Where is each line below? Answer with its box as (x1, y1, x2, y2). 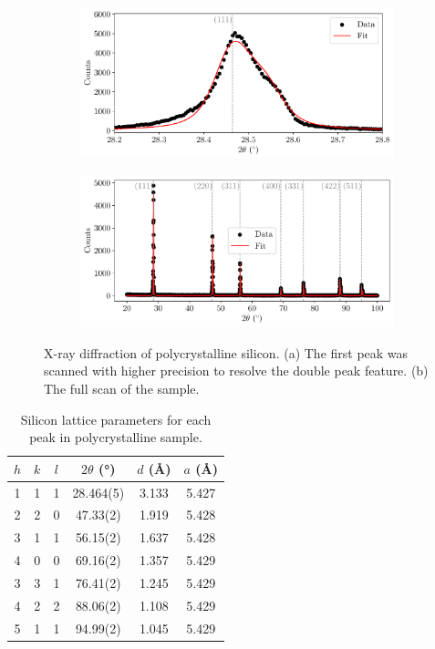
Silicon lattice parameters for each (20, 409, 212, 428)
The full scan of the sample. (44, 378, 200, 397)
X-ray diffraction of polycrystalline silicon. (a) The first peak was (44, 343, 409, 362)
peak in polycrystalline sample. (29, 428, 202, 447)
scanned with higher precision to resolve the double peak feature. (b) (44, 361, 429, 380)
